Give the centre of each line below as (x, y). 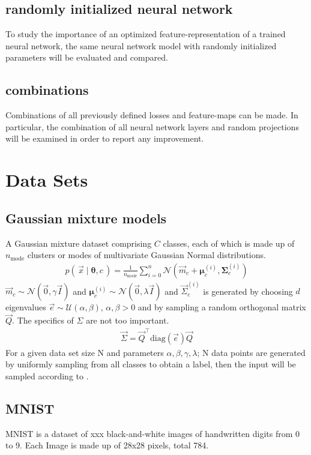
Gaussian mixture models (86, 218)
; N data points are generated (251, 352)
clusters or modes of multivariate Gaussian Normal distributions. (146, 255)
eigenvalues (26, 307)
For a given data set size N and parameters (85, 352)
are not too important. (128, 320)
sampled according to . (47, 375)
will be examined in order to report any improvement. (105, 138)
